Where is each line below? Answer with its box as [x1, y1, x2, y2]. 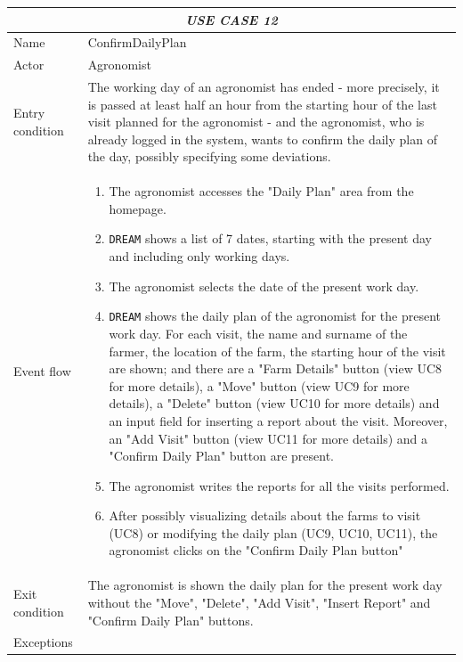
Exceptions [13, 633, 73, 651]
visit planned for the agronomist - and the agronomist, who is [87, 112, 425, 131]
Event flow [13, 361, 71, 380]
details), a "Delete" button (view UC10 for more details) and [109, 394, 440, 413]
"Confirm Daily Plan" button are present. [109, 446, 335, 465]
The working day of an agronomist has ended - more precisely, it [87, 78, 440, 96]
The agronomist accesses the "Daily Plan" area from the [109, 182, 414, 200]
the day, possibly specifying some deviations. [87, 147, 331, 166]
